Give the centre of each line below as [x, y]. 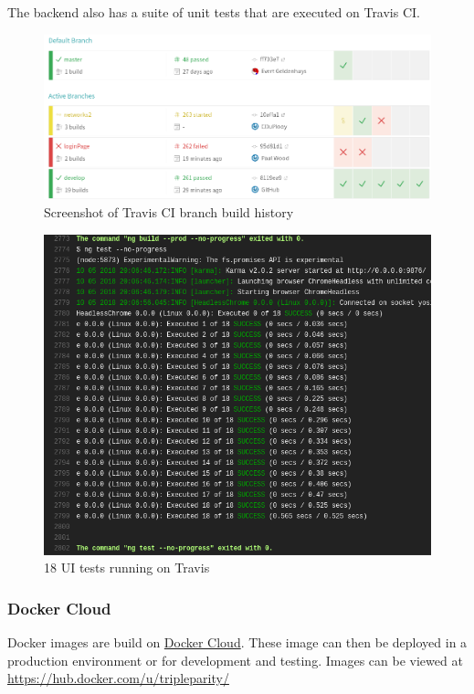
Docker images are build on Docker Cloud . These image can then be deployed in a [237, 641]
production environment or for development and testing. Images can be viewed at [235, 660]
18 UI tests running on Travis [127, 568]
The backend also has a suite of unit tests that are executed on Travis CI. [214, 12]
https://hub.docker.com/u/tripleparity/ [118, 678]
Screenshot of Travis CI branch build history [169, 212]
